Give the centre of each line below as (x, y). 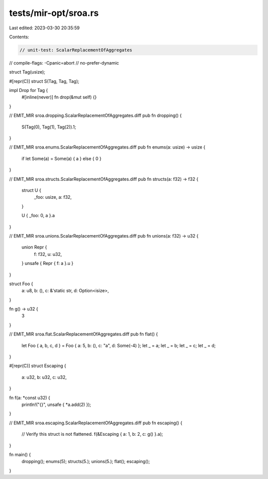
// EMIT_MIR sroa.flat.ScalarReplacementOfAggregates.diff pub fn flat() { (84, 334)
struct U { (32, 190)
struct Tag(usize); (27, 72)
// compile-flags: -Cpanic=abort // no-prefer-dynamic (64, 63)
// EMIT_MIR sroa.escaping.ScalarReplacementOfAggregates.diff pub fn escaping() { (96, 423)
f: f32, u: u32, (48, 254)
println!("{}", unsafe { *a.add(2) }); (56, 404)
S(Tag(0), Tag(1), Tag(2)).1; (49, 127)
